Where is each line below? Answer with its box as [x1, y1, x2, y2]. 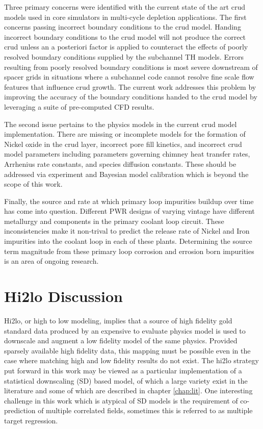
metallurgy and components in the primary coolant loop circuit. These [4, 215, 224, 226]
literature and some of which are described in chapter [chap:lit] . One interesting [4, 385, 253, 396]
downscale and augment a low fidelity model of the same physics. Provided [4, 335, 238, 346]
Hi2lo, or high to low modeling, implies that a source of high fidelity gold [4, 315, 232, 325]
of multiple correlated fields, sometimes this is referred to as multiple [38, 405, 253, 416]
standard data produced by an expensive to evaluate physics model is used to [4, 325, 246, 336]
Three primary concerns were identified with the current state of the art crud [4, 2, 245, 12]
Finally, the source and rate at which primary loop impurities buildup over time [4, 195, 254, 206]
